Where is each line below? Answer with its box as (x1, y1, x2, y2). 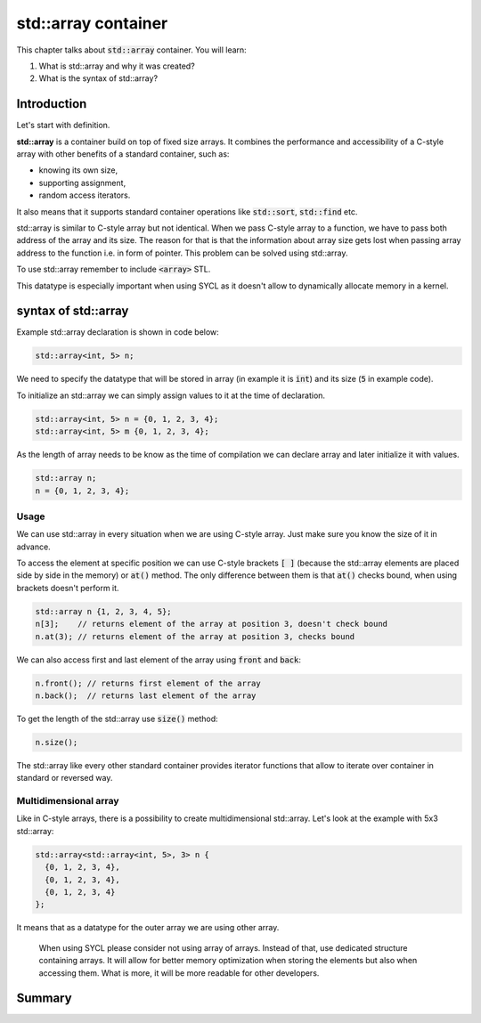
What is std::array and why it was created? (38, 61, 195, 71)
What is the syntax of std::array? (38, 73, 159, 84)
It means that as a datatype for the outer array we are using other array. (16, 922, 280, 933)
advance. (16, 541, 51, 552)
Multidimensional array (16, 795, 119, 808)
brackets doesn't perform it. (16, 582, 119, 593)
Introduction (16, 96, 87, 111)
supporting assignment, (38, 177, 126, 188)
